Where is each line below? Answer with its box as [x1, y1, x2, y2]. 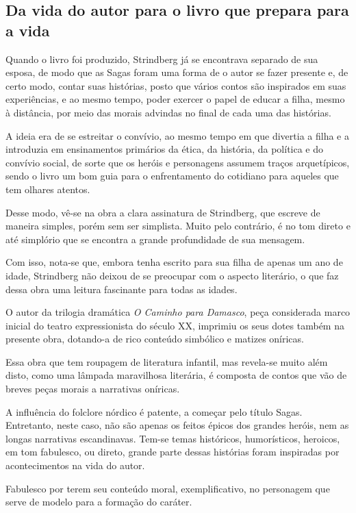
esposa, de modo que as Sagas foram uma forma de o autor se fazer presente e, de [5, 65, 348, 79]
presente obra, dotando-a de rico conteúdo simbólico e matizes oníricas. [5, 331, 304, 346]
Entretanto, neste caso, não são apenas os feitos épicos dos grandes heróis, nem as [5, 418, 349, 432]
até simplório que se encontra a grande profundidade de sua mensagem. [5, 232, 305, 246]
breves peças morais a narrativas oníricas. [5, 381, 180, 396]
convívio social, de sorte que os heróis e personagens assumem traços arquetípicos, [5, 155, 350, 169]
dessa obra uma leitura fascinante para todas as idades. [5, 281, 238, 296]
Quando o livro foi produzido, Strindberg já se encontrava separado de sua [5, 51, 318, 66]
